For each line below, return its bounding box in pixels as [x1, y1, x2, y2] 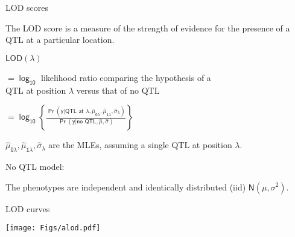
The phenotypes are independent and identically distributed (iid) [5, 180, 246, 193]
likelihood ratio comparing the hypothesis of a [41, 71, 211, 83]
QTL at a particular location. [5, 33, 115, 46]
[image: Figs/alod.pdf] [5, 224, 101, 233]
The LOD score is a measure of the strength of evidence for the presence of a [5, 21, 290, 34]
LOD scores [5, 1, 48, 13]
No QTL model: [5, 160, 65, 172]
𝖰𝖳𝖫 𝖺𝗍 [65, 108, 84, 114]
